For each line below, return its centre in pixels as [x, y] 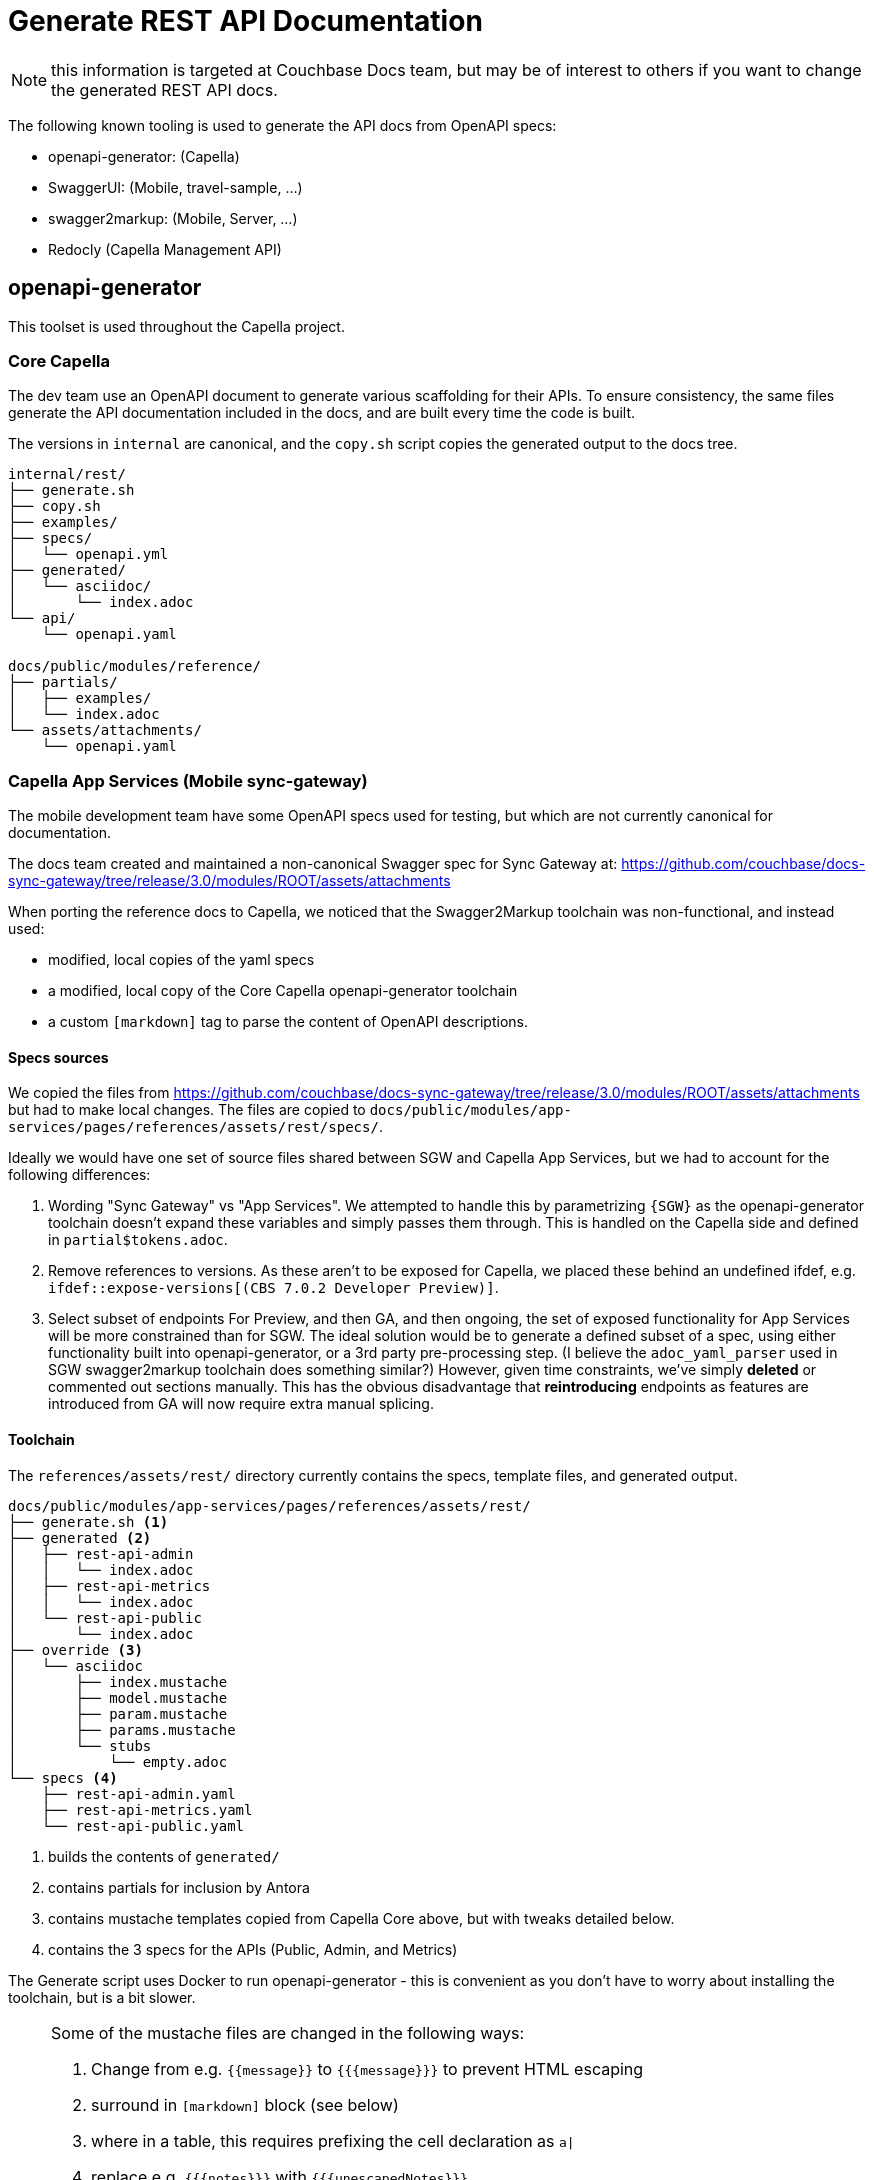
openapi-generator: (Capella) [144, 156]
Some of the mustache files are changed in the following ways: [288, 2032]
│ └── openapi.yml [88, 554]
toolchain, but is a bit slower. [102, 1997]
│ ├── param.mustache [118, 1713]
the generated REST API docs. [164, 89]
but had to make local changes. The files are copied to [187, 1110]
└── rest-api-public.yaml [143, 1825]
